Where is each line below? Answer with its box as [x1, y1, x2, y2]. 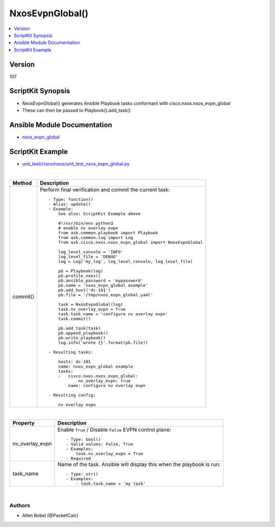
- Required [65, 456, 91, 461]
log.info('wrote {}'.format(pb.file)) [58, 340, 148, 345]
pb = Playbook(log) [58, 268, 103, 273]
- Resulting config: [48, 392, 96, 398]
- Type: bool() [65, 436, 101, 442]
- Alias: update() [48, 201, 91, 207]
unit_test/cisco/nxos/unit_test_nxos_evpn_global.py [22, 160, 130, 167]
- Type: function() [48, 197, 94, 202]
